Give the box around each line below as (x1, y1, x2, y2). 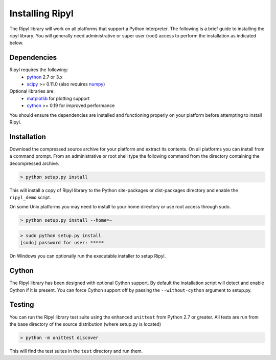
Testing (9, 300, 34, 309)
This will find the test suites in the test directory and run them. (9, 348, 143, 354)
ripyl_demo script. (9, 195, 51, 201)
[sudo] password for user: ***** (20, 240, 104, 246)
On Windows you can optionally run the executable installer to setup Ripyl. (9, 253, 166, 259)
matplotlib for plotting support (27, 95, 90, 101)
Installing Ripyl (9, 8, 74, 19)
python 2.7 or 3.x (27, 74, 63, 80)
